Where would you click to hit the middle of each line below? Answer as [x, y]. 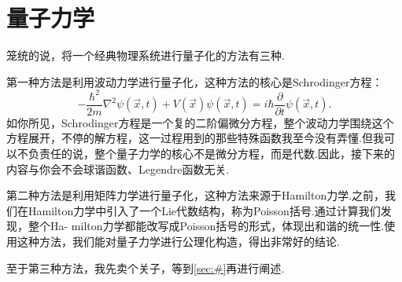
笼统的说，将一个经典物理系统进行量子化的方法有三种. [146, 55]
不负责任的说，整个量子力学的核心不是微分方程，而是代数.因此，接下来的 [206, 154]
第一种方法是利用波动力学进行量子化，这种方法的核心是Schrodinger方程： [195, 81]
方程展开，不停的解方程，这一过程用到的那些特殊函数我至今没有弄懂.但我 [195, 138]
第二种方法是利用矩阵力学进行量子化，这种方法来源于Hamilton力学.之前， [196, 195]
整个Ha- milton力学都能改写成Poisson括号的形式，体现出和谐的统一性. [206, 226]
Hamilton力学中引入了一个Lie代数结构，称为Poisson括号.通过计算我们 [204, 210]
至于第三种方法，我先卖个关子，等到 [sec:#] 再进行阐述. [146, 267]
